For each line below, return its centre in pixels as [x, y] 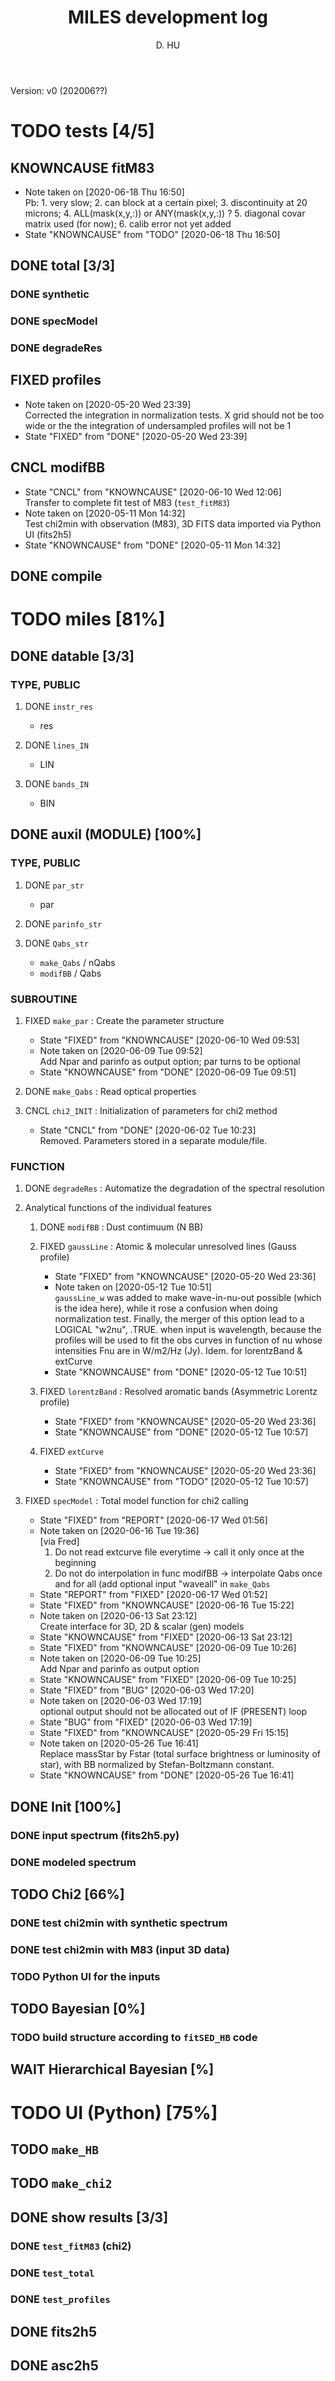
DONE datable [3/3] [72, 656]
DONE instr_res [58, 706]
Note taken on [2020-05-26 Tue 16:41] [119, 1743]
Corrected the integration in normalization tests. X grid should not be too [174, 415]
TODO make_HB [55, 2149]
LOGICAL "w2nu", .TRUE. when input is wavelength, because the [188, 1330]
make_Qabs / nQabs [77, 962]
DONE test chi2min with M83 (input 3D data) [120, 1949]
